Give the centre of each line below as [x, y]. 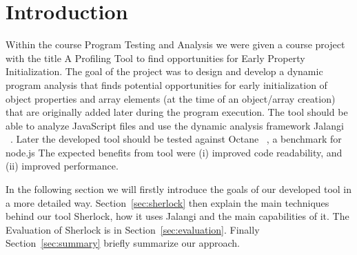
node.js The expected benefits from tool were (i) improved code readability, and [174, 152]
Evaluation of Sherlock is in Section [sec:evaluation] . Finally [133, 229]
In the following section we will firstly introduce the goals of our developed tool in [179, 189]
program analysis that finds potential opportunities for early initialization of [166, 84]
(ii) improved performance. [62, 166]
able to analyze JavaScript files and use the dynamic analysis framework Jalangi [175, 125]
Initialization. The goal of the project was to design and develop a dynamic [164, 71]
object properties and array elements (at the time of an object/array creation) [171, 98]
